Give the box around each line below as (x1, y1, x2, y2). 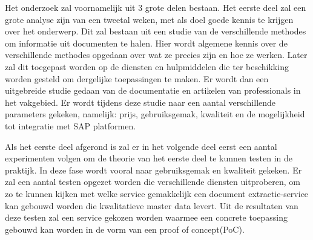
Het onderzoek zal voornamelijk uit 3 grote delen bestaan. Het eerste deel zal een (5, 1, 306, 13)
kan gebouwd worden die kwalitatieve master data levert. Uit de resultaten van (5, 199, 298, 212)
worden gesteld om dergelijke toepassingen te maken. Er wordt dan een (5, 72, 269, 85)
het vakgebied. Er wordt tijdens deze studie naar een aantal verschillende (5, 96, 276, 108)
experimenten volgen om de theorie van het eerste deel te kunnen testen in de (5, 152, 293, 164)
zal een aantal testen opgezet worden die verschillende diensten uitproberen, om (5, 175, 301, 188)
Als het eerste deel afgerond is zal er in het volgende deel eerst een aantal (5, 140, 277, 152)
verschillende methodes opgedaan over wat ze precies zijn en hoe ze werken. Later (5, 48, 308, 61)
